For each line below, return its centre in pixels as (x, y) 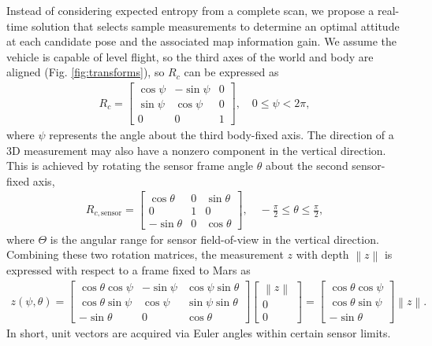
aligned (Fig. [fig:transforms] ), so (86, 72)
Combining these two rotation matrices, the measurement (145, 254)
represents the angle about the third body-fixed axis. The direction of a (222, 135)
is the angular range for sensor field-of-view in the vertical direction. (214, 239)
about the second (307, 166)
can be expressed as (231, 72)
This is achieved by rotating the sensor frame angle (130, 166)
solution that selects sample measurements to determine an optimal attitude (215, 26)
